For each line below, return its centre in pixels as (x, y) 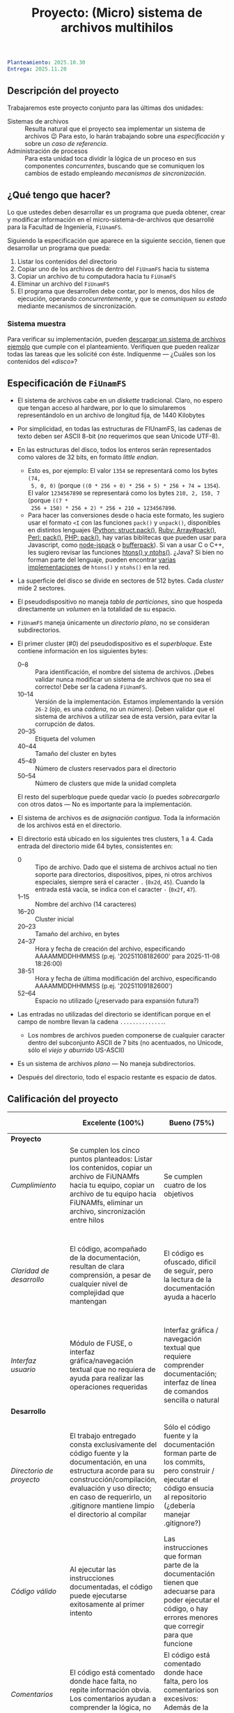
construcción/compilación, (113, 1480)
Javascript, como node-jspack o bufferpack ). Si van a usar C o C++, (126, 545)
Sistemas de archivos (38, 121)
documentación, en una (108, 1462)
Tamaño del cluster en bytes (76, 753)
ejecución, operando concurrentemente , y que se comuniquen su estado (122, 298)
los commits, (184, 1462)
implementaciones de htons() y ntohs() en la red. (99, 567)
